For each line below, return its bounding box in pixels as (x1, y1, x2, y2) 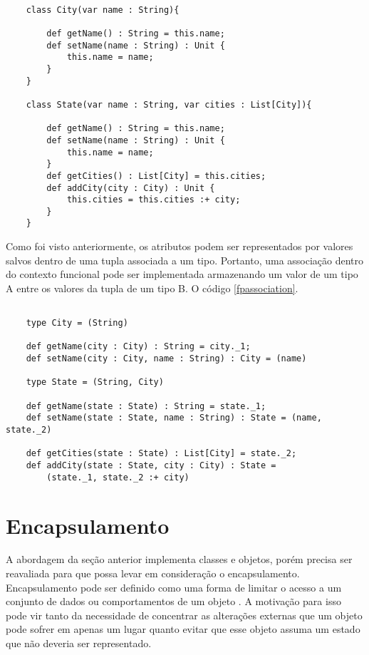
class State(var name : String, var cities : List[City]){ (26, 99, 312, 110)
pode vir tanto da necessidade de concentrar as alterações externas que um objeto (6, 607, 363, 622)
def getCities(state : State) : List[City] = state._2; (26, 448, 297, 459)
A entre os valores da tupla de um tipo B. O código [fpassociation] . (6, 280, 298, 295)
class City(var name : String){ (26, 4, 180, 15)
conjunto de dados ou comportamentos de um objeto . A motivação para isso (6, 594, 341, 609)
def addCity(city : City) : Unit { (46, 182, 215, 193)
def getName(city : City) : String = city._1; (26, 341, 251, 352)
